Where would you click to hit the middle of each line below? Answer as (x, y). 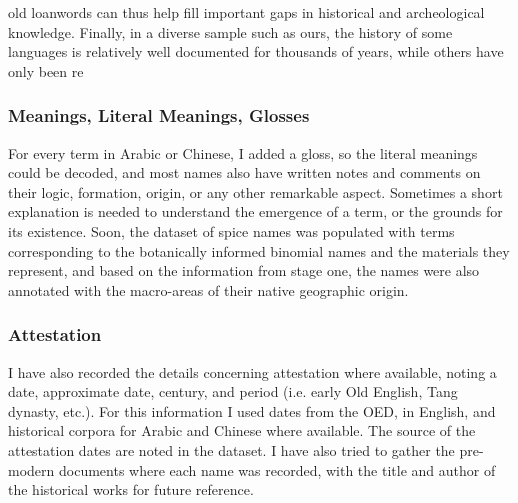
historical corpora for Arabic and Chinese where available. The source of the (242, 430)
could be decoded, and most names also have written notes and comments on (244, 172)
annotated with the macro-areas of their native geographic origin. (208, 289)
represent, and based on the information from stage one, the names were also (244, 270)
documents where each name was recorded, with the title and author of (277, 469)
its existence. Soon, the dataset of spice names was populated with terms (231, 230)
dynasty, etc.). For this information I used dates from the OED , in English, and (252, 410)
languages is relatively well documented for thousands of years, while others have (256, 51)
